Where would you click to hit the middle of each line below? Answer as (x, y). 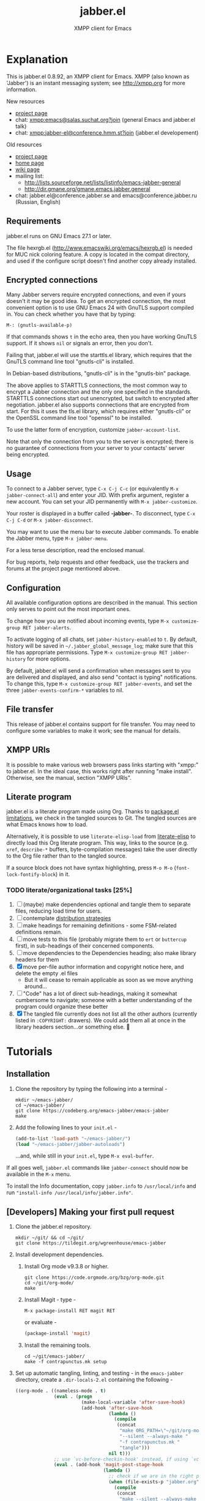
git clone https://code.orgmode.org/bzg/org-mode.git (94, 1278)
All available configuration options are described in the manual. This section (102, 602)
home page (30, 163)
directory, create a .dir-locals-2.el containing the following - (94, 1380)
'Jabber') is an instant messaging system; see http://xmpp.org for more (96, 83)
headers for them (37, 959)
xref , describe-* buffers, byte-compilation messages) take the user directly (102, 850)
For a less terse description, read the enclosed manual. (76, 550)
